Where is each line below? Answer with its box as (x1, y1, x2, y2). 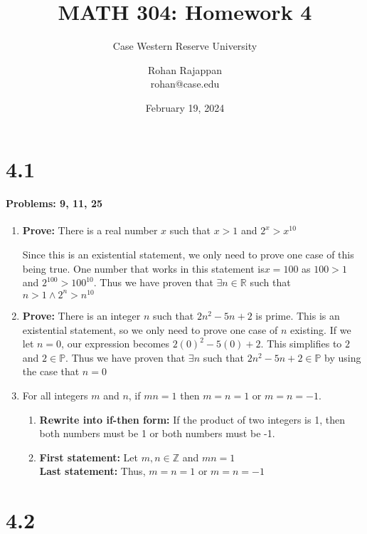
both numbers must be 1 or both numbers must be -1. (39, 426, 275, 441)
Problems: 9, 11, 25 (6, 196, 102, 211)
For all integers (22, 387, 88, 402)
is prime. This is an (255, 308, 340, 323)
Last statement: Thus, (39, 464, 146, 478)
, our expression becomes (61, 336, 170, 351)
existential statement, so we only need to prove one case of (22, 322, 278, 337)
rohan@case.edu (150, 76, 220, 91)
